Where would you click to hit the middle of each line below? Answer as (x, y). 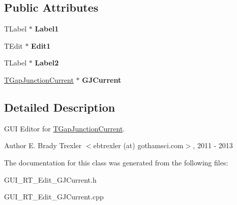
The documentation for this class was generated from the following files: (116, 162)
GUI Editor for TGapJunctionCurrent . (65, 128)
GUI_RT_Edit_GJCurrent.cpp (54, 197)
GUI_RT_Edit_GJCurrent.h (50, 179)
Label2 (47, 63)
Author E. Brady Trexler (43, 145)
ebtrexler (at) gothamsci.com (138, 145)
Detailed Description (60, 107)
